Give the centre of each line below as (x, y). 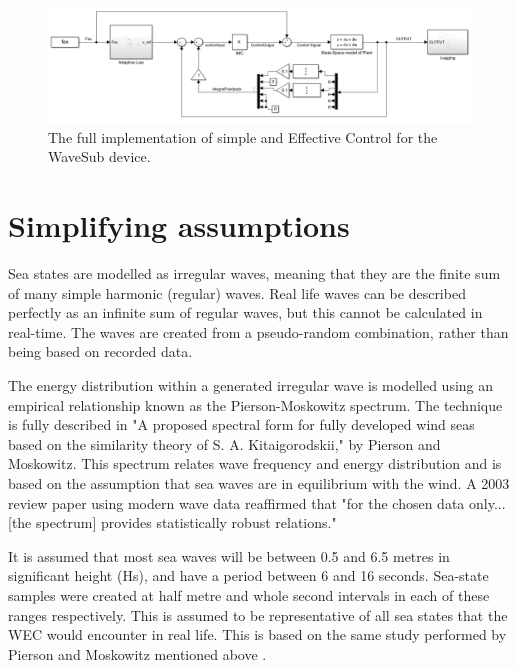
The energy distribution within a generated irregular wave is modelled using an (251, 384)
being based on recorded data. (100, 351)
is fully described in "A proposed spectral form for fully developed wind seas (241, 424)
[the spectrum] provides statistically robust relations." (172, 522)
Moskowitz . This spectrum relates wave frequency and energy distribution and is (255, 463)
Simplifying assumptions (179, 225)
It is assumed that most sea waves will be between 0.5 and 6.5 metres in (229, 555)
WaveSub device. (99, 156)
